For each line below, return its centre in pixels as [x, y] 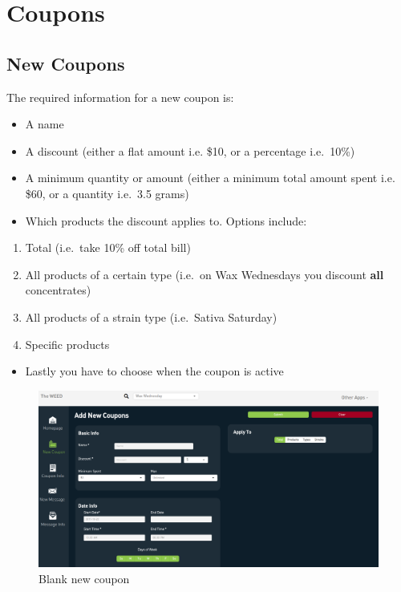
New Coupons [66, 63]
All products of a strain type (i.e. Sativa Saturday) [151, 316]
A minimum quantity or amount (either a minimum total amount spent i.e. [210, 178]
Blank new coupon [84, 578]
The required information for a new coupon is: [120, 97]
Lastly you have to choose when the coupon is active [154, 371]
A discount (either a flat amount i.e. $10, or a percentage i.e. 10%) [190, 150]
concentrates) [58, 290]
